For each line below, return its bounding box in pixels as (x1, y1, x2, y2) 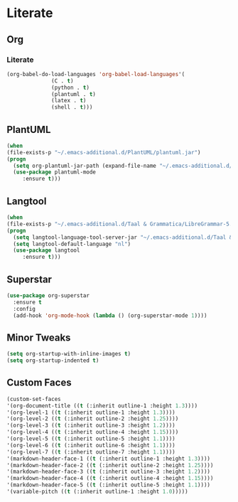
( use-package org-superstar (6, 292, 90, 299)
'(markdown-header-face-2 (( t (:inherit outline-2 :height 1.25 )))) (6, 461, 214, 469)
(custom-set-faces (6, 395, 61, 402)
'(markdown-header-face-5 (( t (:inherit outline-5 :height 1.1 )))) (6, 481, 211, 488)
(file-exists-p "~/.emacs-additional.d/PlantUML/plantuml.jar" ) (6, 149, 201, 156)
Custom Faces (6, 377, 72, 389)
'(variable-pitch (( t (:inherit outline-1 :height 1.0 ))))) (6, 488, 189, 496)
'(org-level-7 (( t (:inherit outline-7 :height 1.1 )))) (6, 448, 175, 456)
